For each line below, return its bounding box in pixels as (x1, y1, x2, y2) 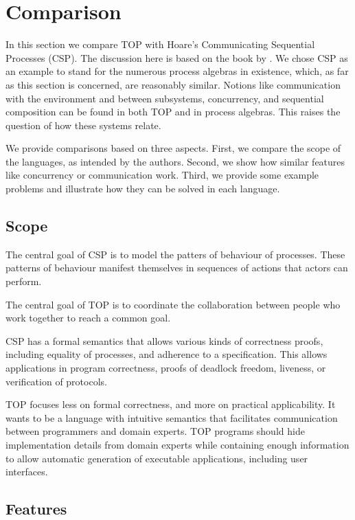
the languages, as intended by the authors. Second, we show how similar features (5, 154, 345, 168)
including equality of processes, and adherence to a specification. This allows (5, 347, 328, 361)
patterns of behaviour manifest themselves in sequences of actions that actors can (5, 260, 348, 275)
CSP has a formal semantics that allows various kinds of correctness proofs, (5, 333, 323, 348)
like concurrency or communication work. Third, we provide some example (5, 168, 319, 182)
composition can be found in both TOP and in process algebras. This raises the (5, 104, 341, 119)
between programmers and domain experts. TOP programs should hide (5, 424, 305, 438)
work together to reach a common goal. (5, 310, 171, 325)
